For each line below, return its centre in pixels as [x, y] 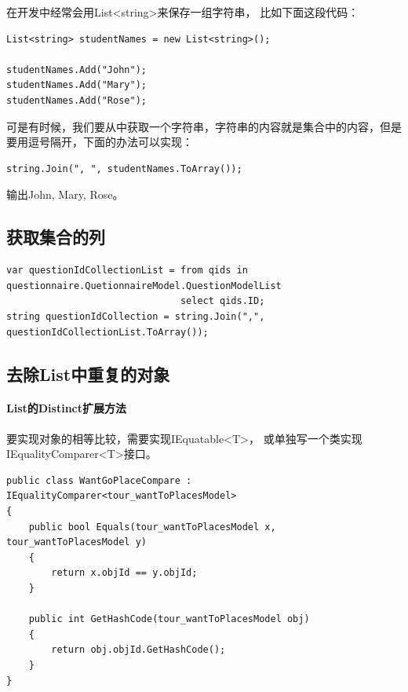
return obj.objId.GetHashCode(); [138, 650]
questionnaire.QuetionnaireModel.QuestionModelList [144, 286]
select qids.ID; [222, 301]
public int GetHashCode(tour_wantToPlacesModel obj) [169, 619]
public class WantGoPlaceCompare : [99, 480]
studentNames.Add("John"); [76, 70]
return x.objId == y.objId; [124, 573]
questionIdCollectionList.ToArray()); [107, 332]
